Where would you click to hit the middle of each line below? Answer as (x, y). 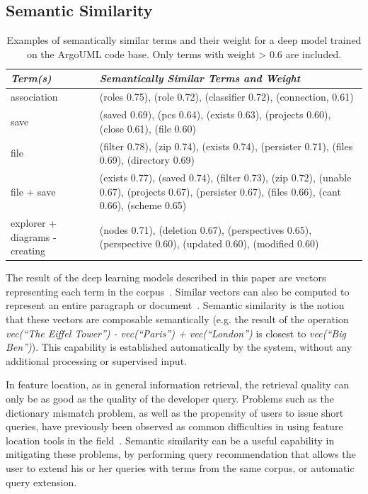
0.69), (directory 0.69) (147, 160)
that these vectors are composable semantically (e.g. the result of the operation (177, 319)
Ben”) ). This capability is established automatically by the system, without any (179, 347)
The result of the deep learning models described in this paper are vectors (166, 277)
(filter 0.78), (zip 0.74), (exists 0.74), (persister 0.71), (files (226, 146)
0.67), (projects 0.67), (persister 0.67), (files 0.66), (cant (220, 191)
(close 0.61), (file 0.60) (148, 128)
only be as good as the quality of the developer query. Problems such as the (170, 399)
